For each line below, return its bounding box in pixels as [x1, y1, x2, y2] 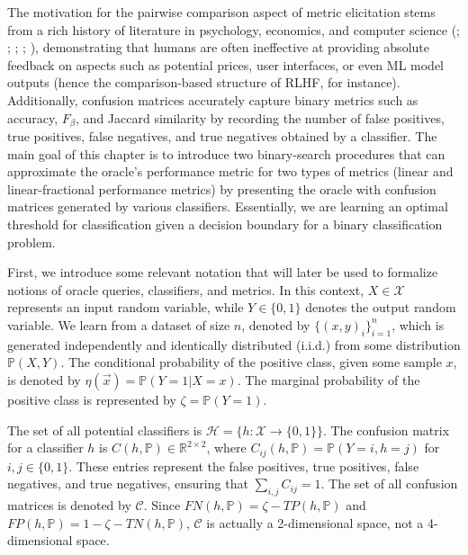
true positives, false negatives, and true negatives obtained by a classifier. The [7, 127, 437, 146]
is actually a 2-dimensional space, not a [206, 513, 424, 532]
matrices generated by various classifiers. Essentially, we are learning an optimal [7, 197, 448, 216]
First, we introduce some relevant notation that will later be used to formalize [7, 263, 438, 282]
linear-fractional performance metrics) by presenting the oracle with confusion [7, 179, 436, 198]
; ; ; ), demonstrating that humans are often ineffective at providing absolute [7, 38, 429, 57]
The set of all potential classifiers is [7, 420, 202, 439]
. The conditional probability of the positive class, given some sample [60, 353, 442, 371]
